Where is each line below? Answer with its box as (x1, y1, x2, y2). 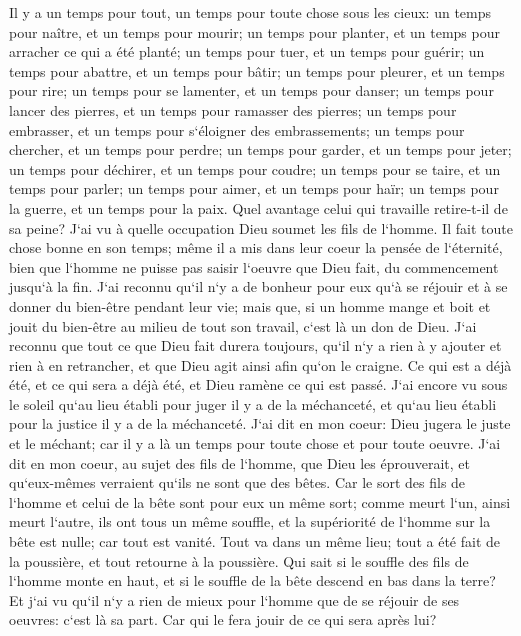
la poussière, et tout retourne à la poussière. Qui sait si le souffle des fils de (9, 550, 469, 571)
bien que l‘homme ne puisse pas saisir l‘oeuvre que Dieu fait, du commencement (9, 256, 499, 277)
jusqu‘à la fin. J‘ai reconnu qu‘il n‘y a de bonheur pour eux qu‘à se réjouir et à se (9, 276, 508, 297)
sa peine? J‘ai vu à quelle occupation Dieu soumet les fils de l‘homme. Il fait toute (9, 217, 513, 238)
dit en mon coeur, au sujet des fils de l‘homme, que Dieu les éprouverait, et (9, 452, 471, 473)
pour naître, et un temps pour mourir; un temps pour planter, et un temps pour (9, 21, 500, 42)
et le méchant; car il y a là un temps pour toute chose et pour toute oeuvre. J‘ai (9, 433, 501, 454)
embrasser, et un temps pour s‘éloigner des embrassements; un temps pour (9, 119, 465, 140)
